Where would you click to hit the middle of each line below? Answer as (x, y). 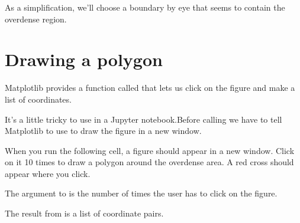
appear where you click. (48, 173)
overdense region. (36, 19)
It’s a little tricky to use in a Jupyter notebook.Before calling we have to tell (143, 119)
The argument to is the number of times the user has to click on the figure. (141, 193)
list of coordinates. (38, 99)
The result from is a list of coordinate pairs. (84, 213)
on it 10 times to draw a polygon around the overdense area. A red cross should (149, 162)
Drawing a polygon (84, 59)
